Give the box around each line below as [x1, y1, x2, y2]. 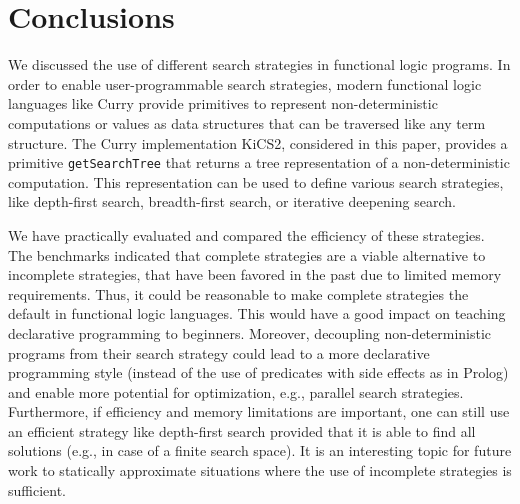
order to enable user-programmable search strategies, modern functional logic [8, 73, 482, 94]
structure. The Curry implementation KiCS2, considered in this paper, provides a [8, 132, 508, 153]
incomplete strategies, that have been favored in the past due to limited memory [8, 264, 502, 285]
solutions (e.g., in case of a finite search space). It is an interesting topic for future [8, 440, 512, 461]
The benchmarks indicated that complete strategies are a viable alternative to [8, 244, 486, 265]
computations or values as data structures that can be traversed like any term [8, 112, 486, 133]
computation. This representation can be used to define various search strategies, [8, 171, 504, 192]
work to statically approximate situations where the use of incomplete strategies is [8, 460, 512, 481]
